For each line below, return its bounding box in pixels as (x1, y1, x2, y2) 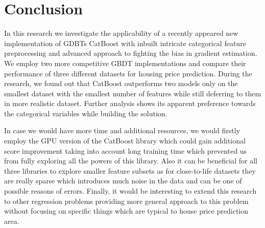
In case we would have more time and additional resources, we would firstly (4, 125, 240, 136)
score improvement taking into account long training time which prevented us (4, 145, 247, 156)
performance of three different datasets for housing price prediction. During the (4, 68, 252, 78)
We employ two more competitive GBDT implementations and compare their (4, 57, 246, 68)
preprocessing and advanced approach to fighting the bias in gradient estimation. (4, 48, 257, 58)
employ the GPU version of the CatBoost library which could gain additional (4, 135, 246, 146)
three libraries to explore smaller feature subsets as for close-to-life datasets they (4, 165, 256, 176)
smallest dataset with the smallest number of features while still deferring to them (4, 88, 261, 98)
